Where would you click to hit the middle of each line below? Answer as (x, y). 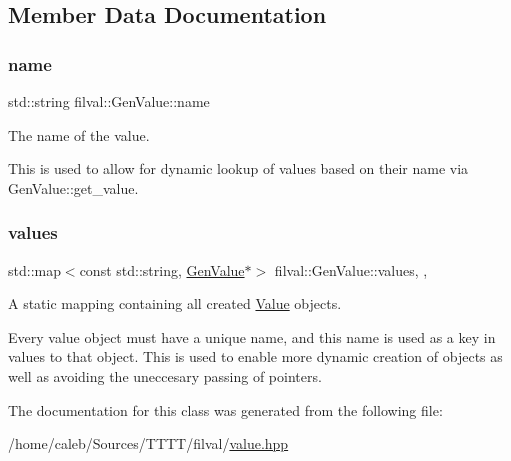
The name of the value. (79, 134)
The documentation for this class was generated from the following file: (225, 409)
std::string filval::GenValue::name (109, 101)
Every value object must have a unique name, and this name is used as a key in (252, 336)
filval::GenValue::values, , (351, 269)
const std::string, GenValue (162, 269)
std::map (34, 269)
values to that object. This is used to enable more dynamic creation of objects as (255, 356)
